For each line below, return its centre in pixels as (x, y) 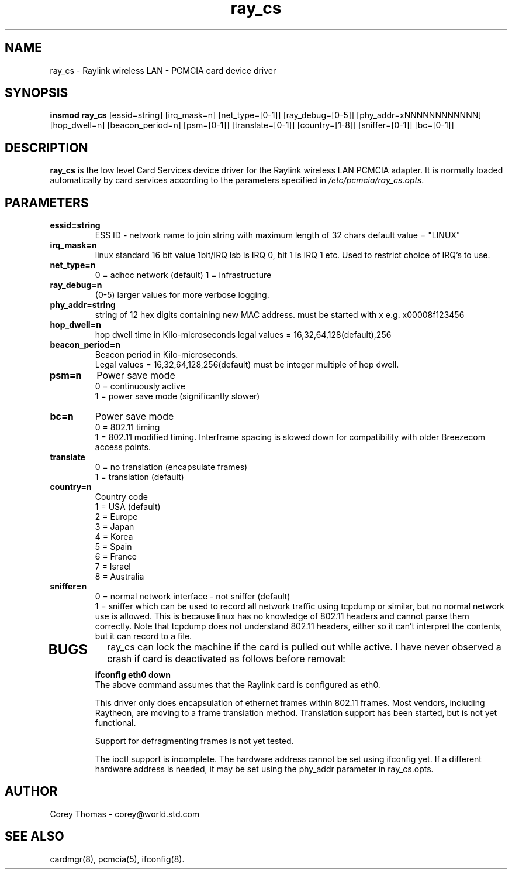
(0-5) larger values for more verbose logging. (182, 295)
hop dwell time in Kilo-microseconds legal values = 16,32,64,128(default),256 (243, 335)
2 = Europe (116, 517)
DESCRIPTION (46, 148)
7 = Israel (113, 567)
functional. (115, 723)
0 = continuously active (140, 386)
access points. (123, 447)
